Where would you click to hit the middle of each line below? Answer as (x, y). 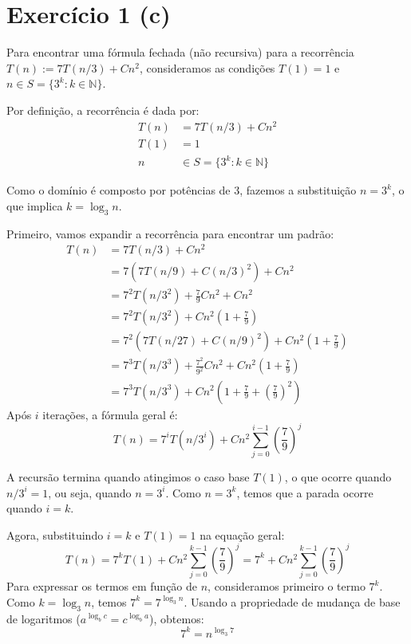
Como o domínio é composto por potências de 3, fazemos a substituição (182, 190)
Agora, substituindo (55, 534)
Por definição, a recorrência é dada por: (103, 110)
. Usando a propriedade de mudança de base (292, 601)
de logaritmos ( (43, 618)
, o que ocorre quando (338, 476)
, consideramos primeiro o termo (287, 586)
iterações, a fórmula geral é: (110, 414)
